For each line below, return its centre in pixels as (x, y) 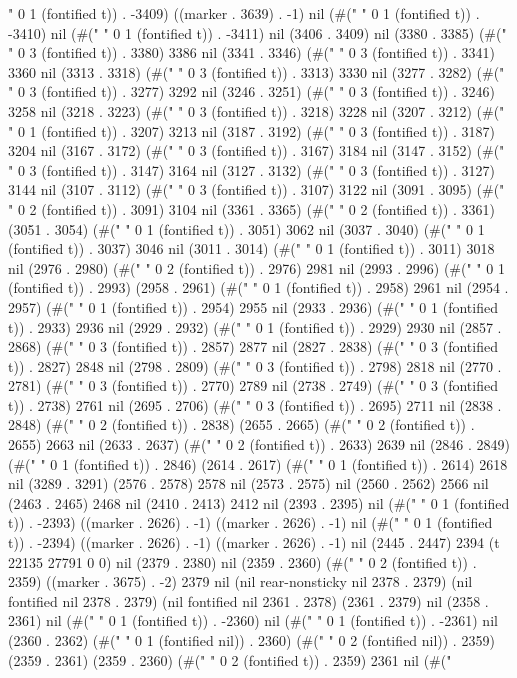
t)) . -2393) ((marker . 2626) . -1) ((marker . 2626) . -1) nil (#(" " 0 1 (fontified (250, 522)
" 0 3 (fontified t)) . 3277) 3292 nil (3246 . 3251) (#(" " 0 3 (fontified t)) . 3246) (252, 91)
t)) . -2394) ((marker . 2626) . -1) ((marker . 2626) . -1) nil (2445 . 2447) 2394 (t (254, 542)
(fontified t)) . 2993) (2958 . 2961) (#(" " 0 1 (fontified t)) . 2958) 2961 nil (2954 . (258, 287)
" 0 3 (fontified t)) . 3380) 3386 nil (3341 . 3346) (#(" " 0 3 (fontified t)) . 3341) (252, 52)
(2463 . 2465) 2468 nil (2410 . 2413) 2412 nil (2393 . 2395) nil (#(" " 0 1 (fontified (259, 502)
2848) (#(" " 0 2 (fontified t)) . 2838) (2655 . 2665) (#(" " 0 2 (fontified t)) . (241, 424)
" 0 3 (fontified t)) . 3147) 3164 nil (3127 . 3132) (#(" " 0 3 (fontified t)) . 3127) (252, 169)
